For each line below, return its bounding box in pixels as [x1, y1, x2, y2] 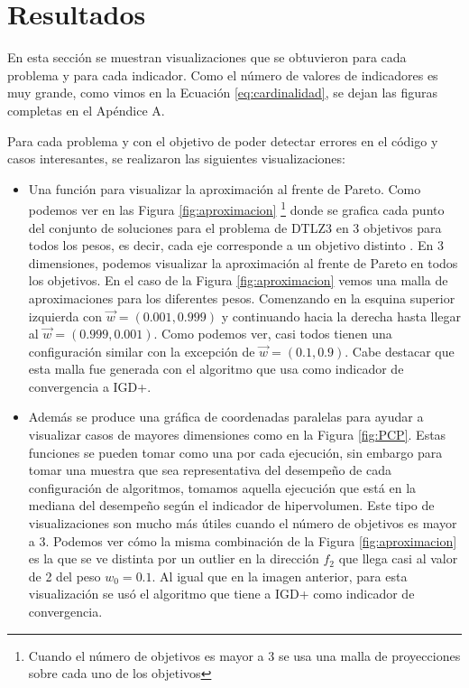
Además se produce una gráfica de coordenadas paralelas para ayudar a [28, 407, 424, 426]
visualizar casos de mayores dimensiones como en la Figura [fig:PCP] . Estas [28, 425, 446, 444]
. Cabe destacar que [345, 341, 455, 360]
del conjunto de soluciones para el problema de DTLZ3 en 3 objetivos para [28, 218, 442, 237]
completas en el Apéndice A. [7, 100, 165, 119]
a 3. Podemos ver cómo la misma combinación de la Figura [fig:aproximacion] [28, 531, 457, 550]
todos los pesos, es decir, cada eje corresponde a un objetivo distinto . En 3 [28, 236, 444, 255]
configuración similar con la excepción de [28, 341, 255, 360]
